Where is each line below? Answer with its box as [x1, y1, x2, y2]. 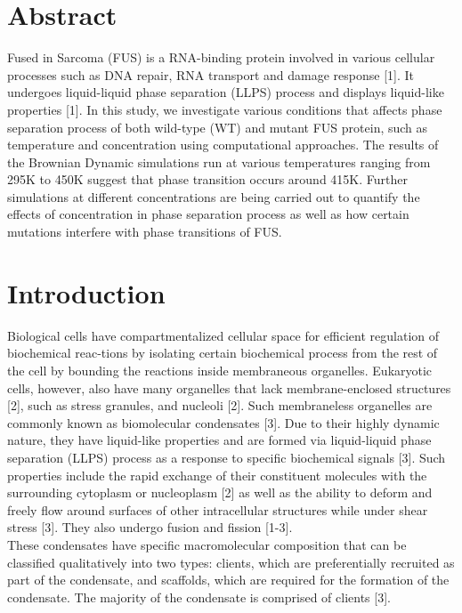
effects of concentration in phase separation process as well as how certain [7, 205, 409, 223]
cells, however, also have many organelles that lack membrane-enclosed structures [7, 378, 451, 397]
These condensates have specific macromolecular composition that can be [7, 535, 407, 553]
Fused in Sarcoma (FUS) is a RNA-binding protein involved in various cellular [7, 48, 435, 67]
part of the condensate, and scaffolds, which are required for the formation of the [7, 570, 450, 589]
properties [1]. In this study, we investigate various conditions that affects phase [7, 100, 442, 118]
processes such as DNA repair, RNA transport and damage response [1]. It [7, 65, 414, 84]
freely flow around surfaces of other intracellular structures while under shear [7, 500, 428, 519]
